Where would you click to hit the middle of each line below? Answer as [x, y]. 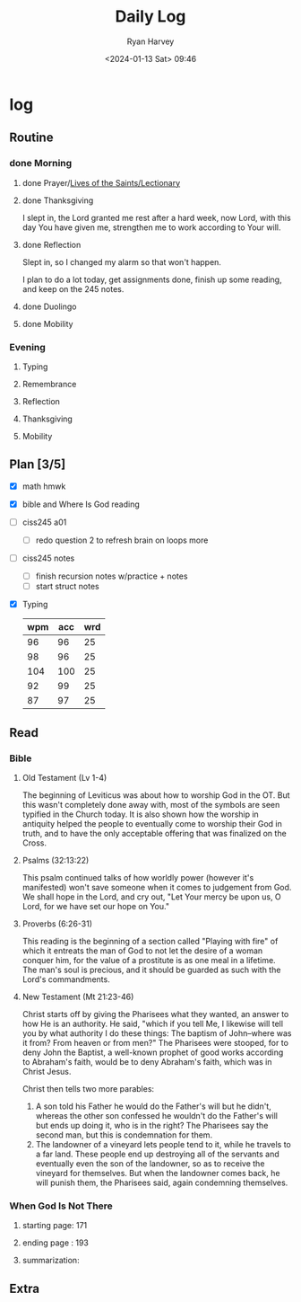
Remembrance [49, 384]
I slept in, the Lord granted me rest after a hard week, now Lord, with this [156, 217]
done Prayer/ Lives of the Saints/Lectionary [101, 182]
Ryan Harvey [150, 41]
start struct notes [68, 587]
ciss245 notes [48, 558]
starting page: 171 [55, 1226]
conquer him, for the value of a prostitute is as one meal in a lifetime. [149, 960]
